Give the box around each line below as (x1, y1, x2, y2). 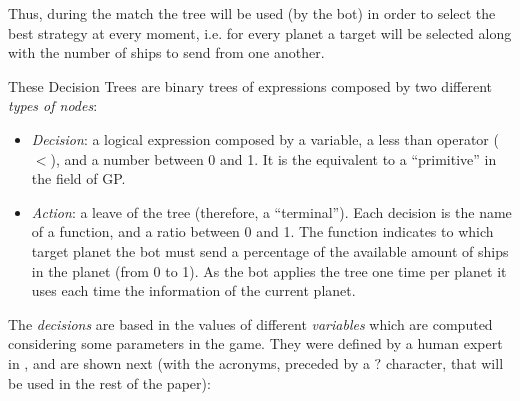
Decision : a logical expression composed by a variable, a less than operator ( (31, 128, 499, 149)
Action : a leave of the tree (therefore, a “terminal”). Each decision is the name (31, 201, 512, 222)
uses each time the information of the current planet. (31, 280, 356, 301)
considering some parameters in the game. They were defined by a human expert (8, 333, 503, 354)
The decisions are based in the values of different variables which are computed (8, 313, 493, 334)
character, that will (385, 352, 504, 373)
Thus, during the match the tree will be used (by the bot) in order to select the (8, 3, 496, 23)
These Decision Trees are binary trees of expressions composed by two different (8, 75, 492, 96)
